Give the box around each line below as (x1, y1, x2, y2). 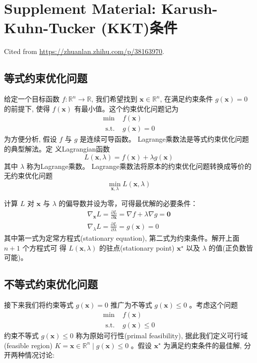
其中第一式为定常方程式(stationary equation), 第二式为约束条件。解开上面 (4, 233, 240, 243)
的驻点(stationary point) (99, 242, 175, 253)
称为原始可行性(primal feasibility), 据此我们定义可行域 (75, 330, 248, 340)
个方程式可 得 (22, 242, 66, 253)
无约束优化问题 (4, 170, 53, 181)
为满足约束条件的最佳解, (163, 340, 242, 350)
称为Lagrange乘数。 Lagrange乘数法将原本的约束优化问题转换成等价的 (26, 160, 252, 171)
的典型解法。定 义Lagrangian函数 (4, 143, 110, 154)
